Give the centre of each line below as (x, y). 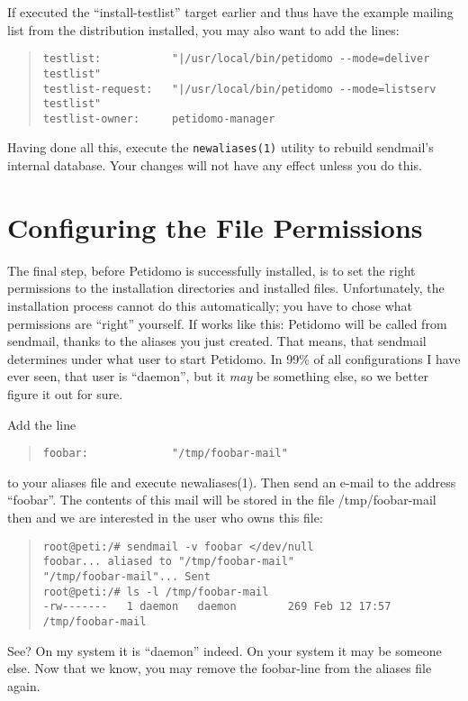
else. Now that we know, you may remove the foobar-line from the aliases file (220, 668)
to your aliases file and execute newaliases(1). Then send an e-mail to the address (232, 482)
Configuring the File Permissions (215, 227)
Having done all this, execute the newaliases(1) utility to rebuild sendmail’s (220, 147)
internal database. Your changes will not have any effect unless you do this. (215, 165)
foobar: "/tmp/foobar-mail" (165, 454)
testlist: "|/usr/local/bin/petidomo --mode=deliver (236, 59)
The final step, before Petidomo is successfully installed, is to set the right (211, 270)
